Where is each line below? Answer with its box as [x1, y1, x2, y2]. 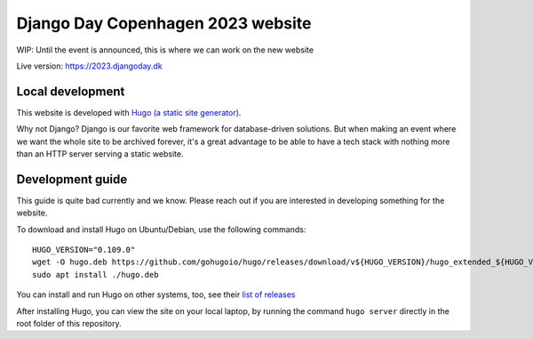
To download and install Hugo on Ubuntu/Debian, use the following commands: [16, 223, 306, 235]
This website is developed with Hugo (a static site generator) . [16, 107, 242, 117]
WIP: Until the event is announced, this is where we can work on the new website [16, 44, 314, 55]
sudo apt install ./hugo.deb [32, 270, 159, 279]
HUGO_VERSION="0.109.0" [32, 245, 136, 255]
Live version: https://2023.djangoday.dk [16, 61, 163, 71]
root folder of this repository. [16, 319, 122, 329]
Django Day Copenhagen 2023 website [16, 13, 312, 33]
